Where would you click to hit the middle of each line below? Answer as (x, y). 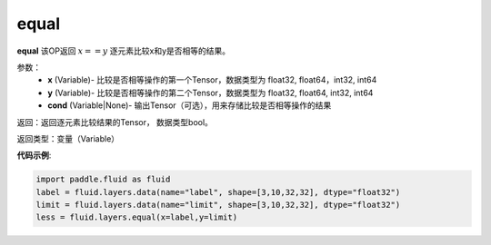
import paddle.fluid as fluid (103, 180)
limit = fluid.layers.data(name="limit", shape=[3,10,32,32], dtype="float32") (218, 205)
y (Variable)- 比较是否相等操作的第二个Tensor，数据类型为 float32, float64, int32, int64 (210, 93)
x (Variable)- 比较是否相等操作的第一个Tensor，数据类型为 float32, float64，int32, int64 (212, 80)
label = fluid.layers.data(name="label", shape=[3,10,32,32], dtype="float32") (218, 192)
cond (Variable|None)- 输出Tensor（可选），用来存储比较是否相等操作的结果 (190, 105)
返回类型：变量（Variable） (68, 138)
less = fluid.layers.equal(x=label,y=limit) (137, 217)
